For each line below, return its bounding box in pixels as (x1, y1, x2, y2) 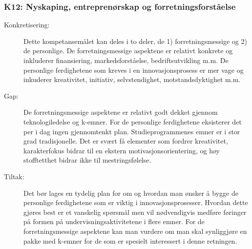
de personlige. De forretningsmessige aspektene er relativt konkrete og (23, 45, 233, 56)
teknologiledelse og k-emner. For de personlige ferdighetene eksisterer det (23, 116, 242, 126)
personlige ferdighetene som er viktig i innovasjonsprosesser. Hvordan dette (23, 197, 248, 207)
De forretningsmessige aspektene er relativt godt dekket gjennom (23, 107, 218, 117)
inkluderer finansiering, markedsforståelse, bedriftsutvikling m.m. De (23, 55, 229, 65)
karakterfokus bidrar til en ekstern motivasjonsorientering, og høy (23, 145, 220, 155)
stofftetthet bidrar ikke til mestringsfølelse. (23, 155, 151, 165)
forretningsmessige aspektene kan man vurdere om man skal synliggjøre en (23, 226, 247, 236)
